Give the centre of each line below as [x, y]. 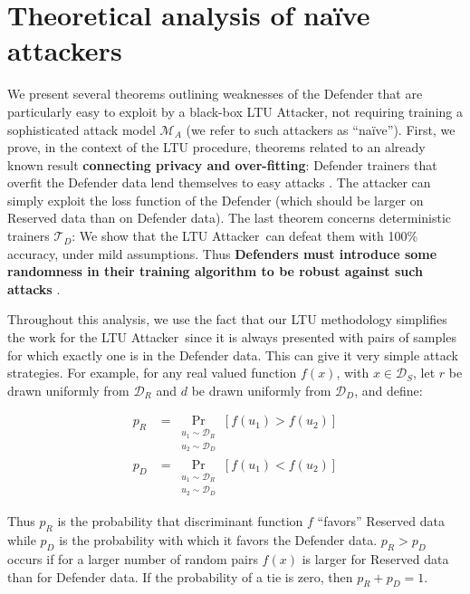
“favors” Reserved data [381, 521]
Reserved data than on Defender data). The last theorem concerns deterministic [230, 218]
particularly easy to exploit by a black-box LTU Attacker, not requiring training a [235, 111]
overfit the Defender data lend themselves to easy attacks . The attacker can [219, 182]
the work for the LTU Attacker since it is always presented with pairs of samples [232, 337]
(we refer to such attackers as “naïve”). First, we [321, 129]
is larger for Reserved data [375, 559]
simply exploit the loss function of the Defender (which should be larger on [216, 200]
